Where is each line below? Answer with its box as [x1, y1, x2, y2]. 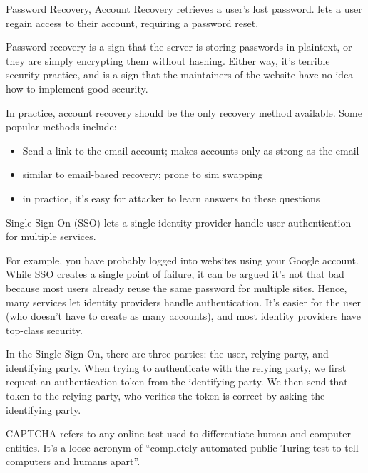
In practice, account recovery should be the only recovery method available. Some [6, 105, 362, 120]
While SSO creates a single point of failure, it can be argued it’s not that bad [6, 266, 344, 281]
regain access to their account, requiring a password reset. [6, 15, 259, 30]
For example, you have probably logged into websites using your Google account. [6, 252, 359, 267]
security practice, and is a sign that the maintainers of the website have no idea [6, 67, 354, 82]
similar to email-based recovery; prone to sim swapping [22, 167, 263, 182]
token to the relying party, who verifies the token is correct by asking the [6, 388, 325, 403]
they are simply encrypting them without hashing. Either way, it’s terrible [6, 53, 330, 68]
